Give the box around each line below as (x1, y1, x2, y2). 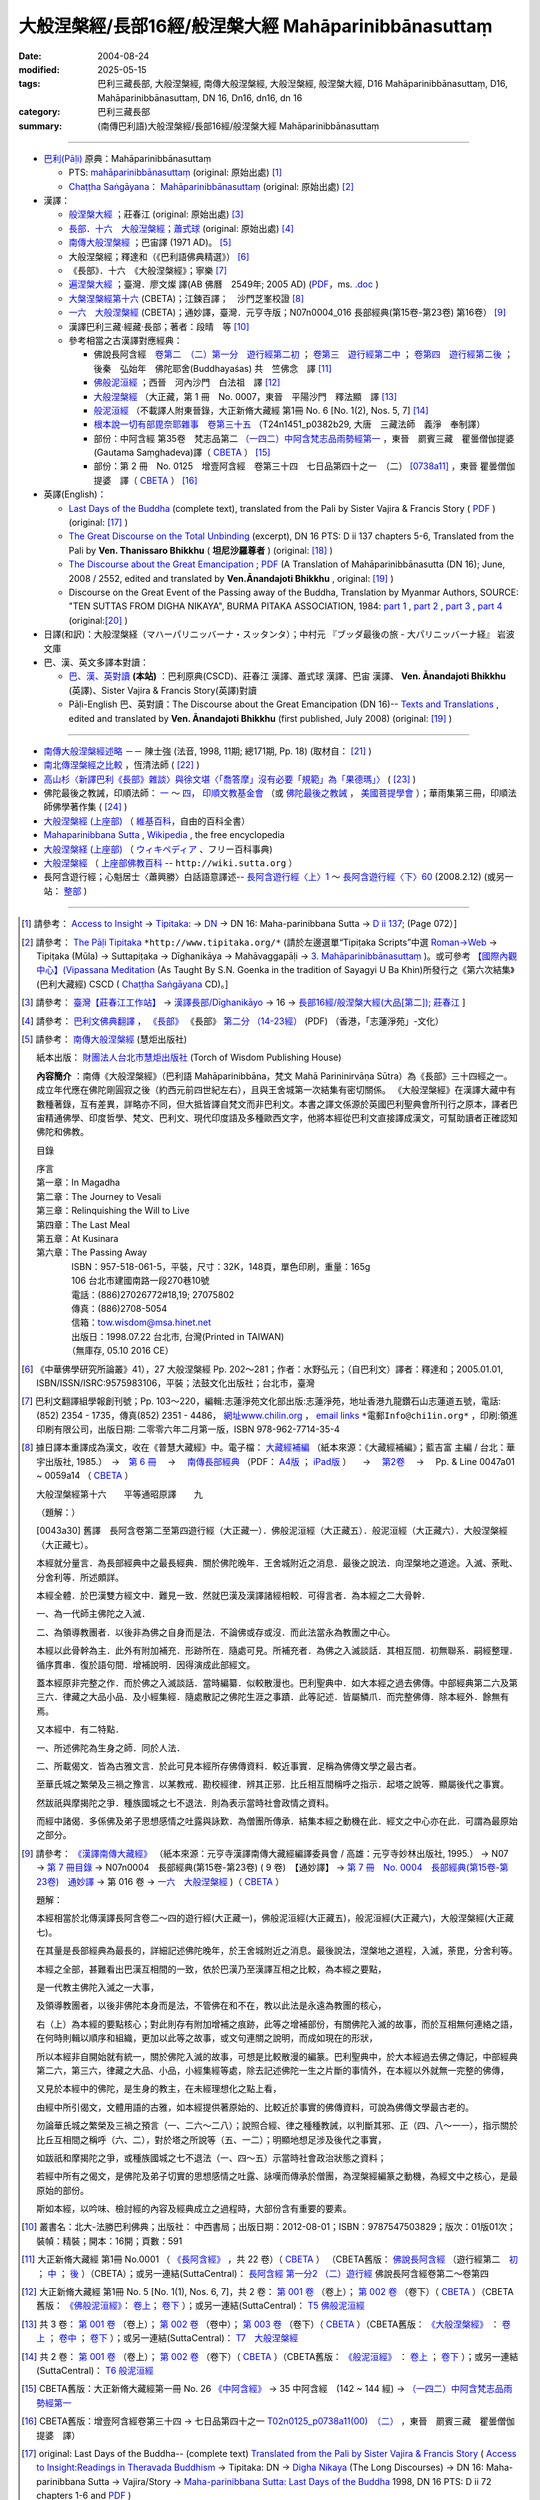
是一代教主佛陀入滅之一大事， (36, 1981, 160, 1993)
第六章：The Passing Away (36, 1246, 148, 1259)
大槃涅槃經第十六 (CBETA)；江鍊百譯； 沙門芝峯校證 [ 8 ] (68, 292, 305, 304)
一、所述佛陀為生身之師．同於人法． (36, 1741, 186, 1754)
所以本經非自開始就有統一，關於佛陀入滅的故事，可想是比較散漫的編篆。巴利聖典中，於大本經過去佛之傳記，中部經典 (36, 2050, 519, 2062)
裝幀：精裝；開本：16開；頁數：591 (36, 2235, 183, 2247)
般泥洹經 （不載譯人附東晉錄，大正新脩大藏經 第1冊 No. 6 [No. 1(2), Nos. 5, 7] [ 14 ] (93, 404, 429, 416)
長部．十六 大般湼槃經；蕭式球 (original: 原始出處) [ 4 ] (68, 222, 295, 234)
